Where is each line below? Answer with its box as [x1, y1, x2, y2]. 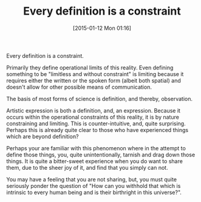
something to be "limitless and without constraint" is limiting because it [6, 70, 184, 77]
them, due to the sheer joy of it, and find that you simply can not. [6, 164, 168, 171]
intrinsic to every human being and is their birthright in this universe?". [6, 189, 182, 196]
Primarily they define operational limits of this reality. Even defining [6, 64, 174, 71]
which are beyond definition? [6, 133, 79, 140]
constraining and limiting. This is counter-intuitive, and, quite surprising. [6, 120, 186, 127]
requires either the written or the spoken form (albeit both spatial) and [6, 77, 181, 84]
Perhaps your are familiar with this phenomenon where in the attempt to [6, 144, 186, 151]
